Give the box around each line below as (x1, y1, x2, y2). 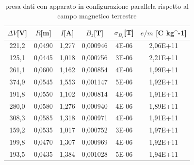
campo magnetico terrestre (57, 10, 137, 20)
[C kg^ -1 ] (156, 27, 187, 37)
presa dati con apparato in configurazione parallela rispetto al (5, 1, 189, 11)
